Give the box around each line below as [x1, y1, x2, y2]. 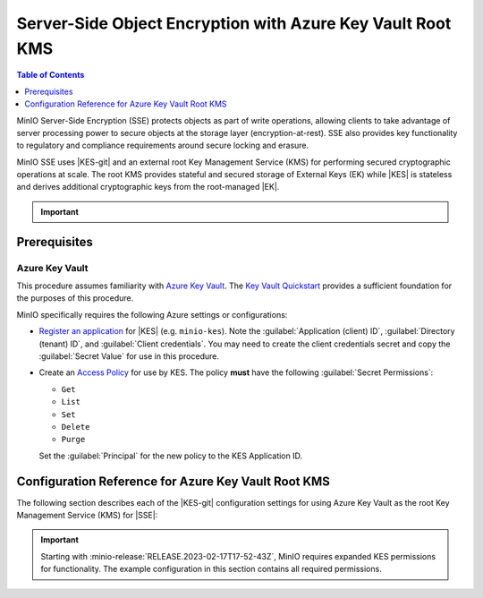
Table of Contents [16, 70, 85, 81]
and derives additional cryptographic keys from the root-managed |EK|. [16, 182, 280, 192]
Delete [61, 422, 90, 431]
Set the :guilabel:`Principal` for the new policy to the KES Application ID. [38, 450, 303, 461]
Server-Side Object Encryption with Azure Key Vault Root [16, 13, 452, 33]
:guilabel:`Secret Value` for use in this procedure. [38, 350, 219, 362]
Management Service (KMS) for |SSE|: [16, 510, 158, 520]
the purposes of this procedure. [16, 293, 134, 303]
